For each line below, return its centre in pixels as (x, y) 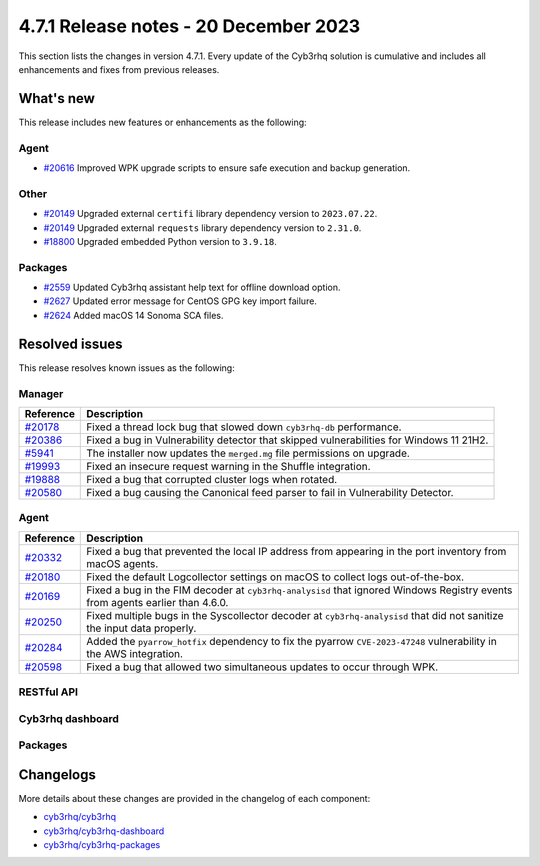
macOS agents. (122, 563)
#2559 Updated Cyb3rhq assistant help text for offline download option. (192, 287)
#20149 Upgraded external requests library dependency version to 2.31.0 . (202, 227)
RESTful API (48, 692)
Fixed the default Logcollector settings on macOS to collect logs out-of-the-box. (275, 577)
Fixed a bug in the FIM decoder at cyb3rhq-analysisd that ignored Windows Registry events (299, 590)
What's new (56, 98)
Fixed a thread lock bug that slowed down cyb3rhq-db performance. (244, 427)
